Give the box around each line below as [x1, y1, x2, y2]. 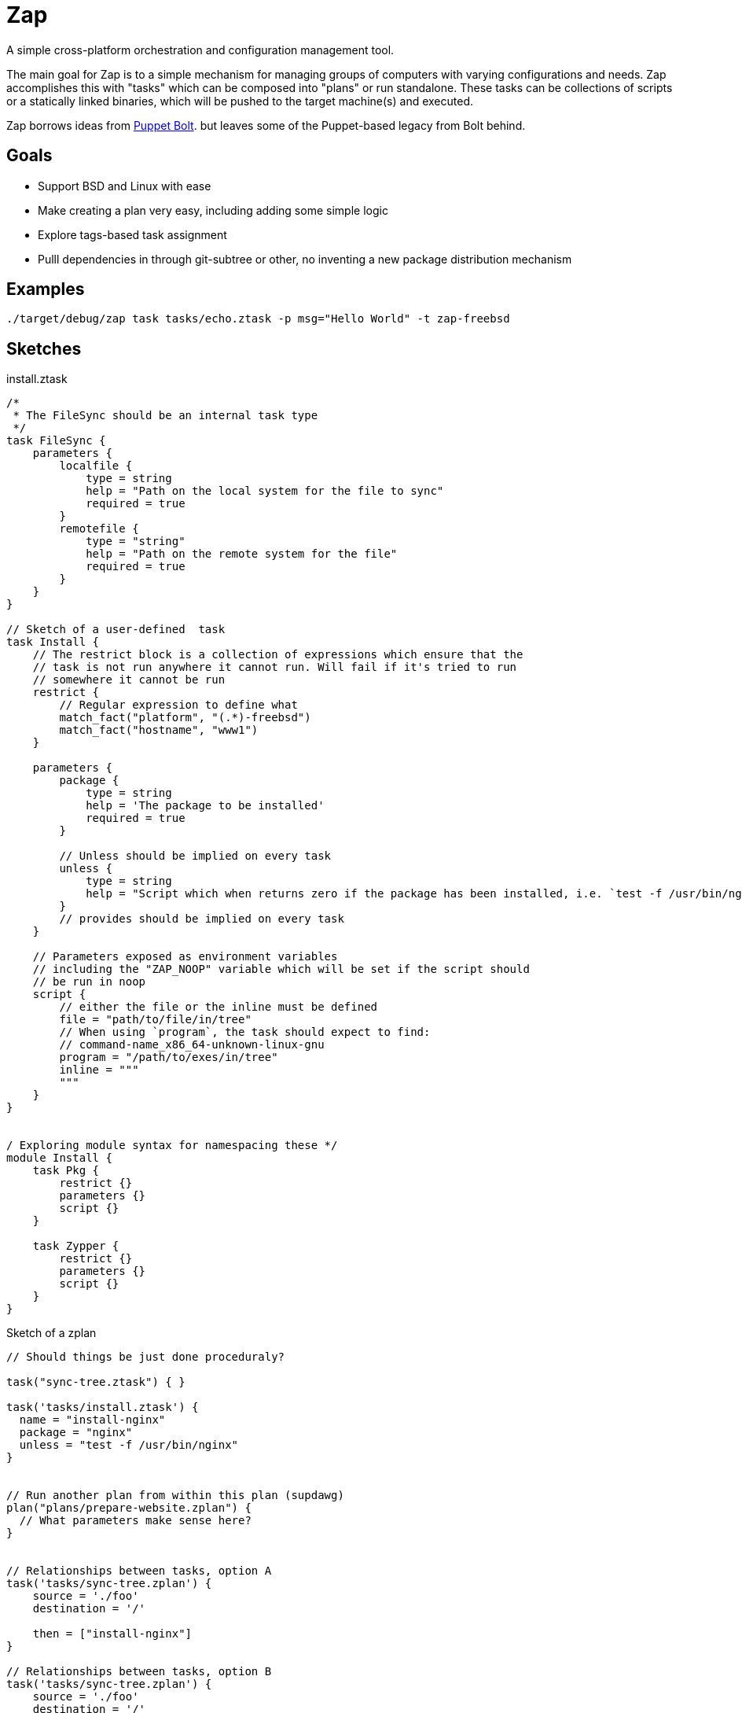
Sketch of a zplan [6, 1326, 97, 1340]
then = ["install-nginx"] [32, 1627, 193, 1641]
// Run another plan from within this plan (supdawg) [6, 1489, 344, 1502]
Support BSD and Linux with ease [38, 179, 211, 193]
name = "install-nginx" [19, 1413, 166, 1427]
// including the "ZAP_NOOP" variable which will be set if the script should [32, 963, 530, 976]
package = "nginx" [19, 1426, 133, 1439]
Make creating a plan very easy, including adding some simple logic [38, 203, 388, 217]
